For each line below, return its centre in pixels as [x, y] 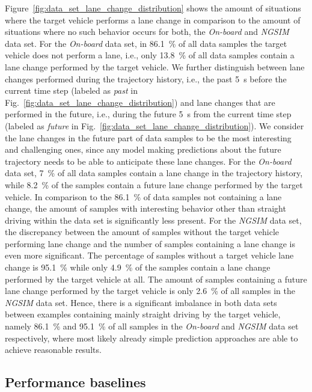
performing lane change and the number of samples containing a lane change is [150, 243]
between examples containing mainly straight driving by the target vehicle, [143, 314]
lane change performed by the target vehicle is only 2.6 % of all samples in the [150, 291]
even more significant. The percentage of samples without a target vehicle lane [149, 255]
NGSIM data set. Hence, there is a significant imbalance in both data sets [141, 302]
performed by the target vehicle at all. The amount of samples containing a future [156, 279]
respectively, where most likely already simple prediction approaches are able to [151, 338]
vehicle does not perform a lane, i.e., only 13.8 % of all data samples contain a [150, 55]
